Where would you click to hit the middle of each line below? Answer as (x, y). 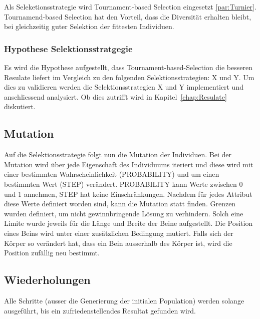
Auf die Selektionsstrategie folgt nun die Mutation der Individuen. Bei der (118, 154)
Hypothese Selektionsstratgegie (68, 48)
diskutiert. (20, 106)
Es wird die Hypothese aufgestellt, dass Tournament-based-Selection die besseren (128, 67)
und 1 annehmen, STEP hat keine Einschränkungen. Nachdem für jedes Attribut (128, 194)
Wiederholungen (47, 280)
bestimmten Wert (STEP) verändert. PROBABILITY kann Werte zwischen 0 (123, 184)
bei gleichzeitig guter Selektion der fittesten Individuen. (89, 26)
